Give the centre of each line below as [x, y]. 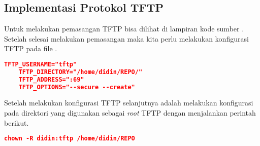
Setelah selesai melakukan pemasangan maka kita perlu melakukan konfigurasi [126, 38]
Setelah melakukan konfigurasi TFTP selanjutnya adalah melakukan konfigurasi [129, 103]
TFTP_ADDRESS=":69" [51, 79]
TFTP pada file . [31, 48]
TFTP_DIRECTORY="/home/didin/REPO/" [80, 72]
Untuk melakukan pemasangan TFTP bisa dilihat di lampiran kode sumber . [124, 29]
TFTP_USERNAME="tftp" [41, 64]
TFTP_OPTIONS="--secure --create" [77, 87]
